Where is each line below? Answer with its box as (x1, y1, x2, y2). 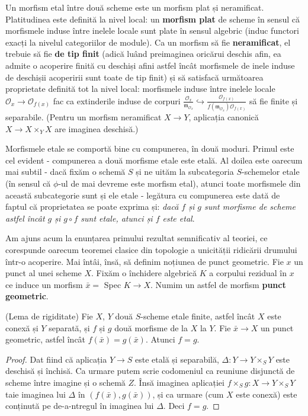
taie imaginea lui (5, 388, 66, 400)
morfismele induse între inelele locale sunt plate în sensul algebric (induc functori (5, 24, 299, 37)
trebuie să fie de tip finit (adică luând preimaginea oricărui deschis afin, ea (5, 47, 281, 60)
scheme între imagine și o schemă (5, 376, 126, 388)
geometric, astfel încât (5, 333, 86, 345)
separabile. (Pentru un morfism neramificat (5, 111, 162, 123)
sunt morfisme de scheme (204, 200, 296, 213)
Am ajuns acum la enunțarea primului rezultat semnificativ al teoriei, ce (5, 232, 268, 244)
